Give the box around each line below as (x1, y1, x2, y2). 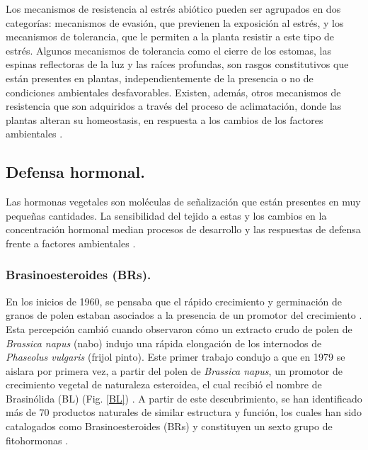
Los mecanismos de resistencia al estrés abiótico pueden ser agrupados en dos (6, 1, 341, 16)
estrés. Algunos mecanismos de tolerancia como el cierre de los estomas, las (6, 43, 332, 57)
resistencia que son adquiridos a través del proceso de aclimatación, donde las (6, 99, 342, 113)
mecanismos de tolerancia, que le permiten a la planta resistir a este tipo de (6, 29, 335, 44)
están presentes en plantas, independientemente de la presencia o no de (6, 70, 314, 85)
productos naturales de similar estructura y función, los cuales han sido (52, 405, 362, 420)
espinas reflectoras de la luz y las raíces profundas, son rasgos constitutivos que (6, 57, 349, 72)
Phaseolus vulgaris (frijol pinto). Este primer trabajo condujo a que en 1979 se (6, 349, 345, 364)
